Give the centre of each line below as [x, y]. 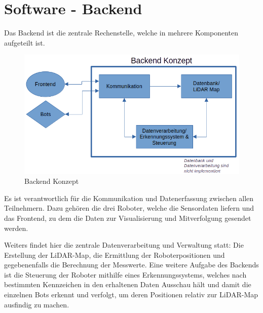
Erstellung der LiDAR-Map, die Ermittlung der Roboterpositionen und [115, 255]
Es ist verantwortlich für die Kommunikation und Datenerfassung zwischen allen [129, 198]
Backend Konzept [52, 181]
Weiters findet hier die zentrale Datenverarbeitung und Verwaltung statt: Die [124, 245]
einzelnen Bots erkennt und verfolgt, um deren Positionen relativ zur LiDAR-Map [131, 295]
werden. [16, 228]
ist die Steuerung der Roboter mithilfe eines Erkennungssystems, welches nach [125, 274]
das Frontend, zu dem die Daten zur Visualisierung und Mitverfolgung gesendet [128, 218]
